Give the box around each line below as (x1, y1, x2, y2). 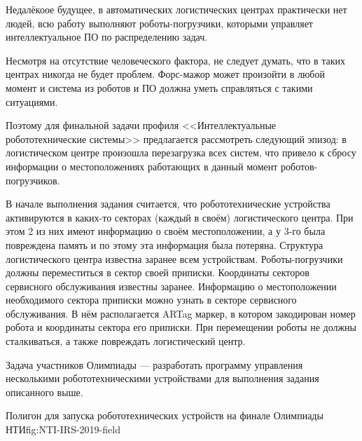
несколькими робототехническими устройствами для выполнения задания (6, 371, 319, 386)
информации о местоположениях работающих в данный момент (6, 158, 278, 173)
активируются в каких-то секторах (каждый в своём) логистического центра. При (6, 210, 354, 224)
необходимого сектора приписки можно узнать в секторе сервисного (6, 292, 297, 307)
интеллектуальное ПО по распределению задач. (6, 29, 208, 44)
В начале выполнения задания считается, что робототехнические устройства (6, 196, 330, 211)
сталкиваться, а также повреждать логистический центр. (6, 334, 246, 348)
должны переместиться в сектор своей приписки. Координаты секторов (6, 265, 309, 280)
